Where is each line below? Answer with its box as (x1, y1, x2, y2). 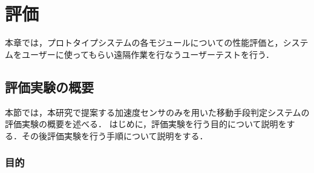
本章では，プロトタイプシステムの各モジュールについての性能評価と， (5, 36, 283, 49)
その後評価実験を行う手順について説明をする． (21, 129, 208, 142)
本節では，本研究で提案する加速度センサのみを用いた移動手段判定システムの (5, 105, 310, 118)
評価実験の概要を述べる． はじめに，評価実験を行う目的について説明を (5, 118, 287, 130)
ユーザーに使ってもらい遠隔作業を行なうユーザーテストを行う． (21, 48, 274, 60)
